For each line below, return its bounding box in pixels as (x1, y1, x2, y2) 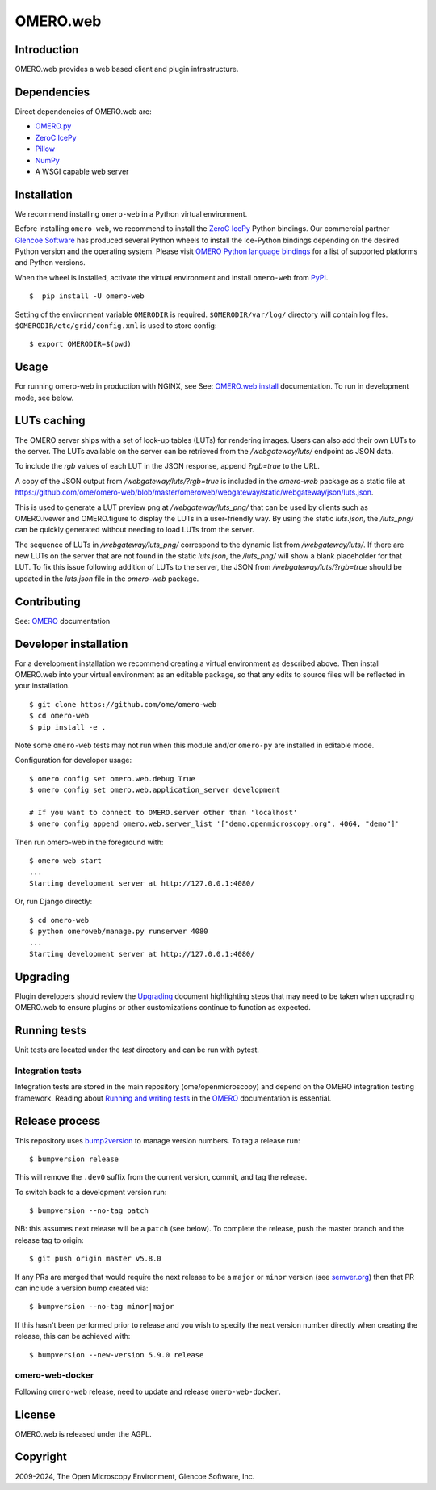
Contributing (15, 595, 81, 608)
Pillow (35, 144, 56, 154)
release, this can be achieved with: (15, 1332, 131, 1341)
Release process (15, 1114, 101, 1128)
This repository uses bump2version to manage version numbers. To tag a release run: (15, 1135, 300, 1145)
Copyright (15, 1450, 68, 1464)
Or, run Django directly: (15, 897, 93, 907)
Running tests (15, 1023, 87, 1038)
